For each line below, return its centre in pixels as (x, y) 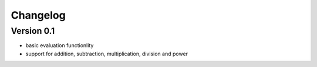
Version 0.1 (33, 31)
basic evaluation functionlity (60, 45)
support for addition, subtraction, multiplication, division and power (107, 54)
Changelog (38, 15)
